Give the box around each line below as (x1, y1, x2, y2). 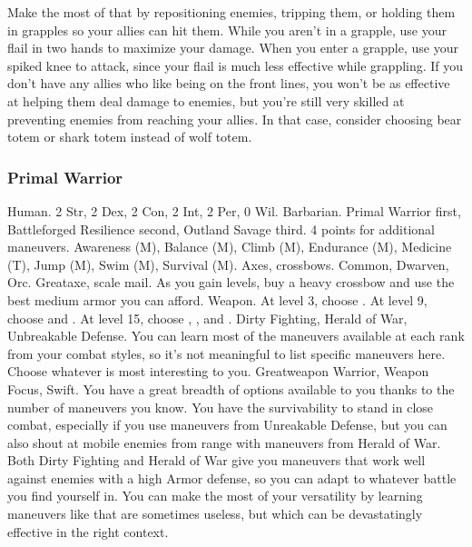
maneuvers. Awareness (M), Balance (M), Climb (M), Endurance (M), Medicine (7, 237, 452, 256)
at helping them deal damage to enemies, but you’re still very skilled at (7, 91, 405, 110)
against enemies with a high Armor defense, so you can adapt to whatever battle (7, 468, 457, 487)
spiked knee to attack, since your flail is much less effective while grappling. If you (7, 55, 464, 75)
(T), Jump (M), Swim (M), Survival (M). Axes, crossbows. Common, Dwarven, (7, 254, 449, 273)
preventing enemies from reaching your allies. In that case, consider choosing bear (7, 109, 462, 128)
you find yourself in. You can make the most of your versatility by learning (7, 486, 423, 505)
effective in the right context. (7, 522, 169, 541)
